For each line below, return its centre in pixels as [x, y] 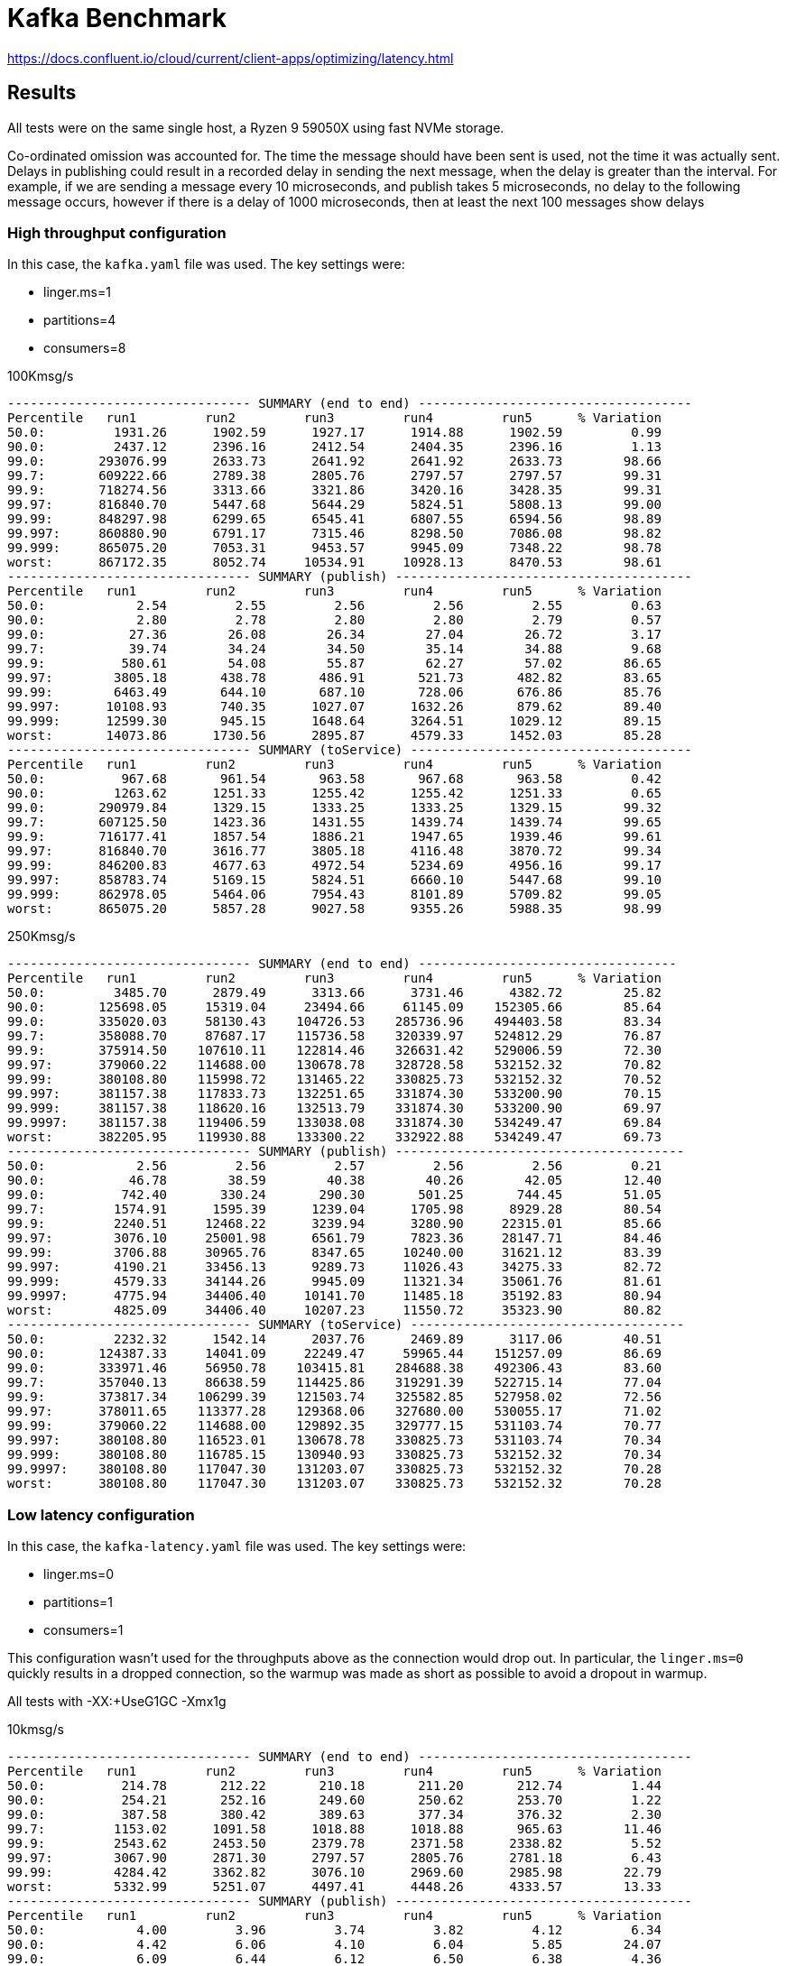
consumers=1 [83, 1630]
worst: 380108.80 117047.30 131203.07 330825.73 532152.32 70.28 [334, 1484]
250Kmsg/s [42, 937]
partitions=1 [79, 1602]
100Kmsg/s [41, 376]
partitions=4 [80, 320]
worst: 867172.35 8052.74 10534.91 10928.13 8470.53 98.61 [334, 563]
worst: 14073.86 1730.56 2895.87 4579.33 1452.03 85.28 [334, 736]
